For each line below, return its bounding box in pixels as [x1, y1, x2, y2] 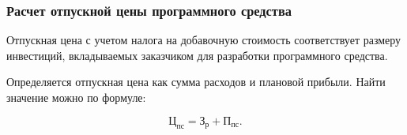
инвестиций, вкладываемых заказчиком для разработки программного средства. [6, 47, 388, 63]
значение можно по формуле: [6, 89, 146, 105]
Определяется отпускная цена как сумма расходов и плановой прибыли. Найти [6, 73, 386, 90]
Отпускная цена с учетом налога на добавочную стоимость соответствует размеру [6, 32, 401, 48]
